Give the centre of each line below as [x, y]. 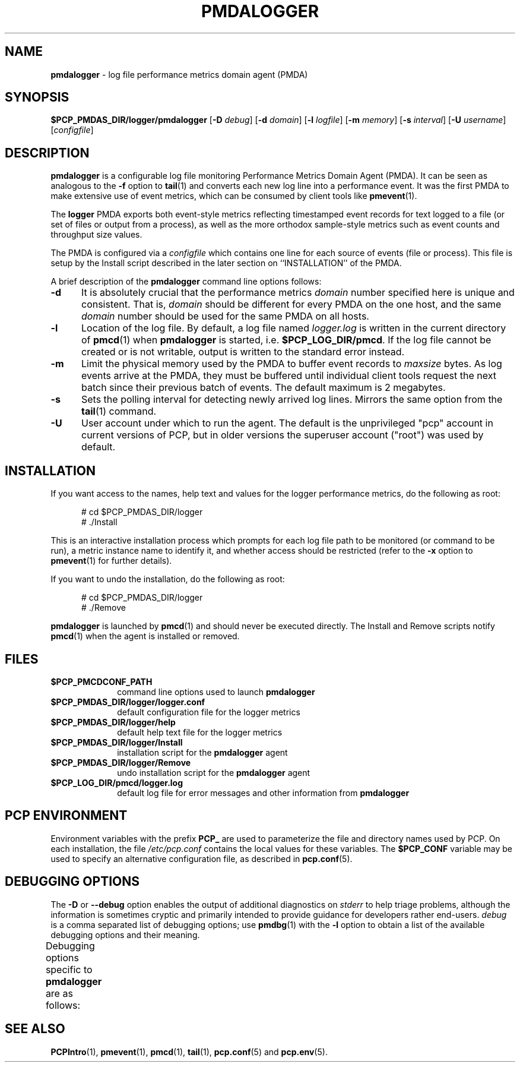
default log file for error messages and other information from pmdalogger [263, 793]
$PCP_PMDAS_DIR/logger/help [113, 722]
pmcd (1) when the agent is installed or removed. [145, 636]
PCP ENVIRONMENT [66, 816]
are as [59, 993]
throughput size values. [96, 235]
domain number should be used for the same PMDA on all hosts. [225, 316]
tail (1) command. [119, 411]
